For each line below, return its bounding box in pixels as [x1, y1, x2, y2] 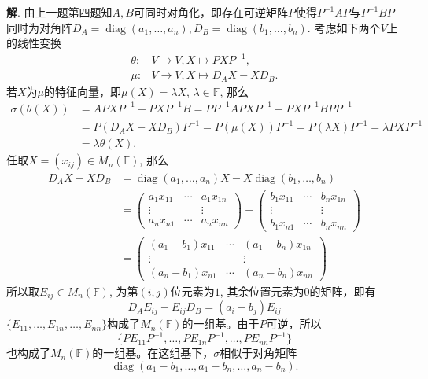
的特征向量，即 [44, 83, 122, 99]
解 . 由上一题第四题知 [6, 4, 113, 20]
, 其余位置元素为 [220, 282, 304, 299]
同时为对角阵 [6, 19, 72, 35]
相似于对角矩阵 [220, 344, 297, 361]
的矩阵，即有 [309, 282, 376, 299]
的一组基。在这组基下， [92, 344, 214, 361]
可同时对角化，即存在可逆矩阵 [133, 4, 288, 20]
